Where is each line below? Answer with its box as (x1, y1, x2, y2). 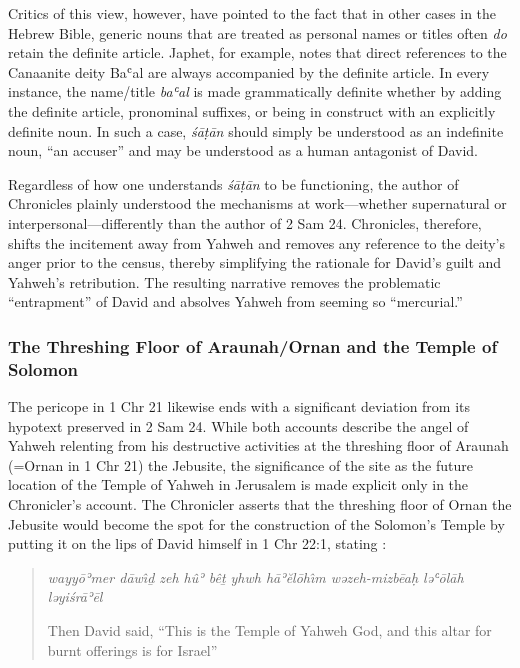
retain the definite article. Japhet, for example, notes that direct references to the (8, 42, 507, 63)
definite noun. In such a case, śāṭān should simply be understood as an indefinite (8, 120, 504, 141)
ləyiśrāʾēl (47, 586, 103, 607)
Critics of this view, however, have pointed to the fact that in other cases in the (8, 3, 497, 23)
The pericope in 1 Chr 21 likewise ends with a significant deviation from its (8, 396, 471, 417)
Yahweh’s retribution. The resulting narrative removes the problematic (8, 271, 441, 292)
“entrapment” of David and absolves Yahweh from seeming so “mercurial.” (8, 291, 463, 312)
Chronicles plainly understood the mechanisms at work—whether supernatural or (8, 193, 507, 214)
